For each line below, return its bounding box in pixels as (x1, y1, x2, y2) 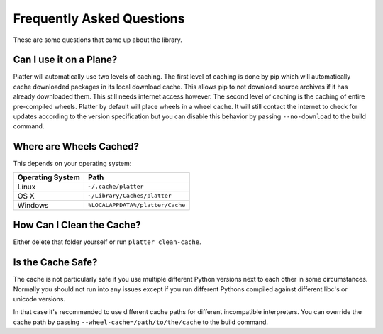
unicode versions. (13, 294, 65, 303)
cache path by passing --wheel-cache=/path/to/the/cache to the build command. (13, 318, 269, 326)
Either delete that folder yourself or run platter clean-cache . (13, 238, 201, 246)
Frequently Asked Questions (13, 11, 185, 26)
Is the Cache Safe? (13, 256, 98, 269)
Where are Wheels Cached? (13, 140, 140, 152)
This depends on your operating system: (13, 160, 132, 168)
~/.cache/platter (87, 183, 144, 191)
